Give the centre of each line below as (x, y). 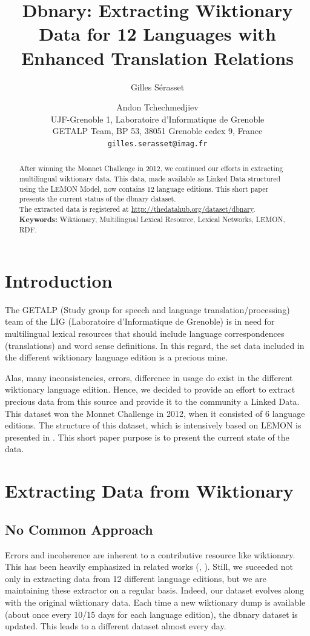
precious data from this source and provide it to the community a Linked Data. (152, 401)
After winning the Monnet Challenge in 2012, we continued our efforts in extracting (151, 168)
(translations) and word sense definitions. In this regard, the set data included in (155, 345)
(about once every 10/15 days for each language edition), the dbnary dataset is (151, 614)
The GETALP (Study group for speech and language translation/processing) (147, 309)
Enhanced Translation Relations (157, 57)
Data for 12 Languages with (157, 34)
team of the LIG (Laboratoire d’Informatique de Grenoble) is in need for (140, 321)
